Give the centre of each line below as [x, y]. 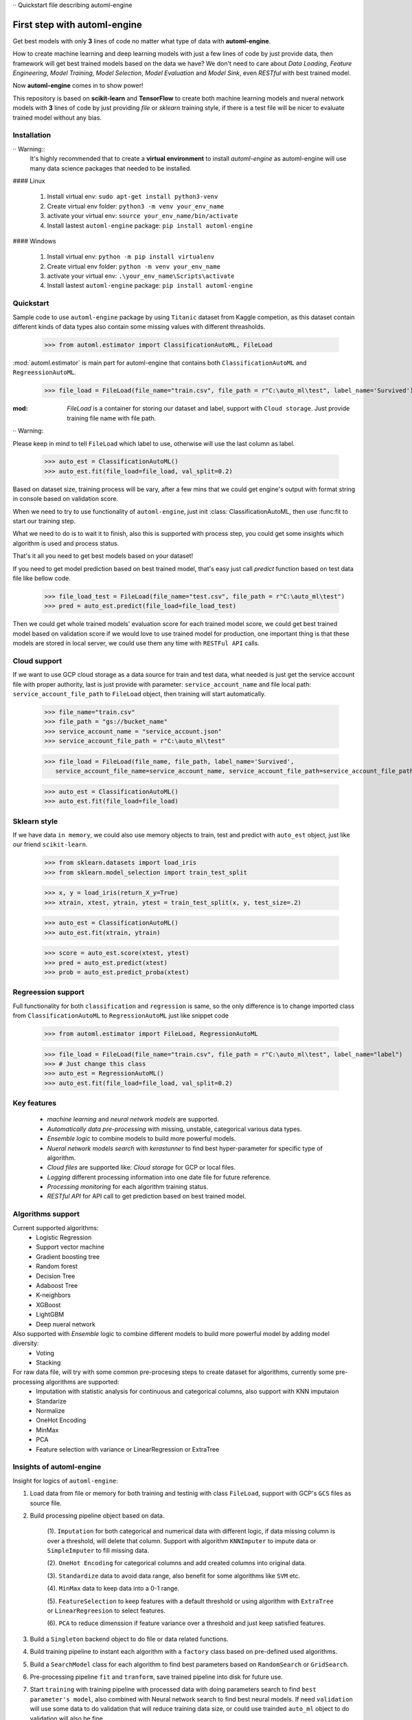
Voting [45, 1353]
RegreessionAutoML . [45, 372]
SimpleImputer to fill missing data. [98, 1551]
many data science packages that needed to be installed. [111, 168]
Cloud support [37, 660]
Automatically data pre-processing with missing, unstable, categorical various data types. [174, 1129]
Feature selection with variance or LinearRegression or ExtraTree [128, 1449]
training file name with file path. [112, 418]
